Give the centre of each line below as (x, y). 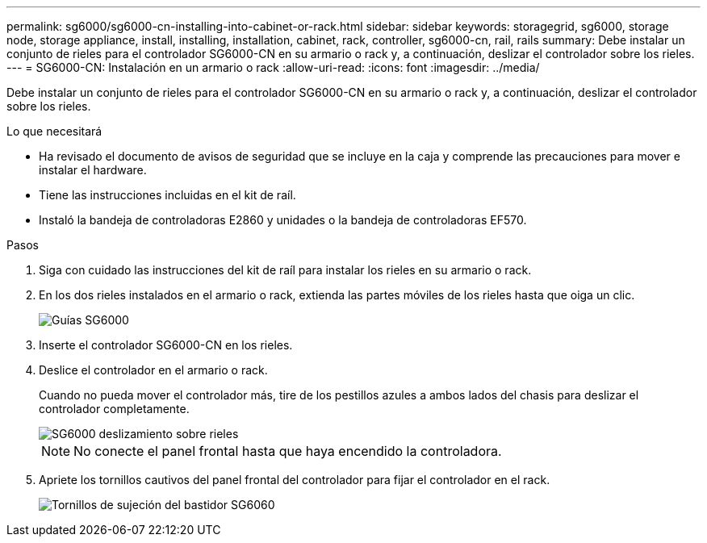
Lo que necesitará (54, 131)
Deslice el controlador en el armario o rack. (153, 370)
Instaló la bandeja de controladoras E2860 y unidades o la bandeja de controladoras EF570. (283, 220)
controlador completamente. (114, 409)
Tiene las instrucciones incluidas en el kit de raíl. (167, 195)
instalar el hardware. (93, 170)
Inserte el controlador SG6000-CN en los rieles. (166, 345)
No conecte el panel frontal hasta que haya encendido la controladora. (288, 451)
